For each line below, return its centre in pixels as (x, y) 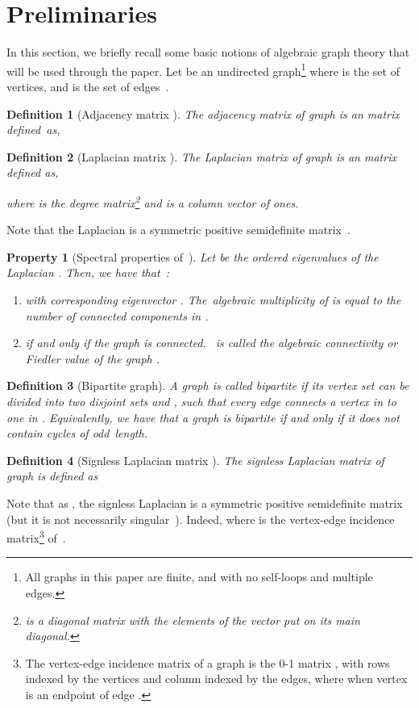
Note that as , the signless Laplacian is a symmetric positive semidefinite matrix (205, 503)
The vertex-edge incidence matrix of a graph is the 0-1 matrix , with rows (207, 662)
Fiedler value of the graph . (93, 358)
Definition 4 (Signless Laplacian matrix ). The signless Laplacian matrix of (195, 460)
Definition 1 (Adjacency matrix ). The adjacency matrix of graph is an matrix (203, 113)
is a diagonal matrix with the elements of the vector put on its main (193, 620)
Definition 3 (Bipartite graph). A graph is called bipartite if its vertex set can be (208, 385)
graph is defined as (52, 476)
